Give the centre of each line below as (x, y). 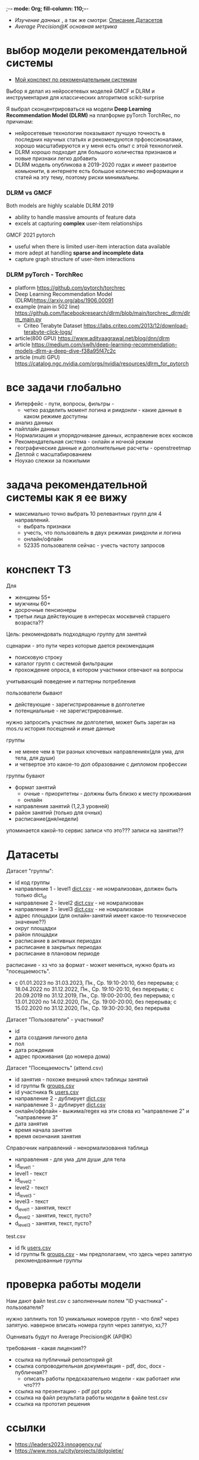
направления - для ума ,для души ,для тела (70, 1160)
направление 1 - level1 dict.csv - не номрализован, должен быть (96, 889)
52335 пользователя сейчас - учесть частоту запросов (94, 545)
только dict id (31, 896)
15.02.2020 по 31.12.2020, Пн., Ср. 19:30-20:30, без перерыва (92, 1008)
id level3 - (25, 1194)
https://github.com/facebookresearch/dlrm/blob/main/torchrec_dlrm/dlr (102, 313)
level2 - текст (31, 1187)
